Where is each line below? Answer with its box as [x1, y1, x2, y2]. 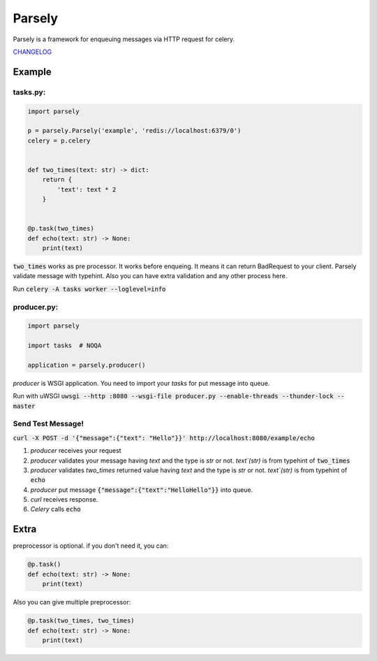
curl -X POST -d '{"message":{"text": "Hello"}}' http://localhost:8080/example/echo [13, 434, 316, 442]
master [13, 402, 36, 410]
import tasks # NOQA [27, 342, 102, 349]
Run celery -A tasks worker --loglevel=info [13, 284, 166, 293]
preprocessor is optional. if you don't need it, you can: [13, 542, 169, 550]
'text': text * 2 [57, 185, 117, 194]
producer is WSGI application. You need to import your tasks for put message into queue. [13, 379, 270, 387]
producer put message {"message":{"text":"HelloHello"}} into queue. [30, 486, 253, 494]
